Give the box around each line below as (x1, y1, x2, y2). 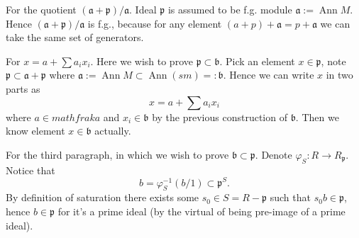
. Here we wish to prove (90, 53, 193, 68)
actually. (94, 123, 131, 138)
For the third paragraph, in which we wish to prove (6, 147, 229, 161)
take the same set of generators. (6, 30, 144, 45)
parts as (6, 81, 40, 96)
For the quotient (6, 2, 77, 16)
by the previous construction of (152, 109, 287, 124)
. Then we (295, 109, 339, 124)
